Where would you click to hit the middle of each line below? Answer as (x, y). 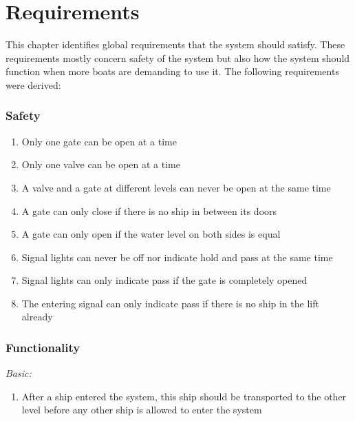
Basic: (19, 373)
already (37, 317)
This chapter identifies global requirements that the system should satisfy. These (175, 44)
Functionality (43, 347)
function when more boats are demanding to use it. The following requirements (172, 71)
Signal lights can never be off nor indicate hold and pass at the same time (177, 257)
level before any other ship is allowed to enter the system (142, 410)
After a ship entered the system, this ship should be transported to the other (184, 396)
